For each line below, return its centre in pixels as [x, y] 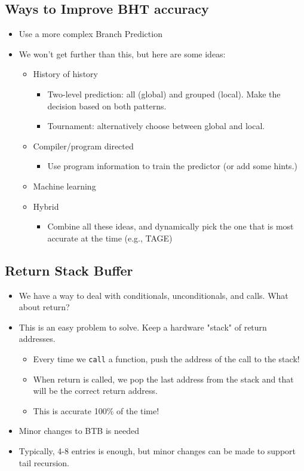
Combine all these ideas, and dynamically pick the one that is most [171, 226]
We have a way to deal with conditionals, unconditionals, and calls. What [153, 295]
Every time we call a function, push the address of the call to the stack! [166, 358]
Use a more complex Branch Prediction [90, 34]
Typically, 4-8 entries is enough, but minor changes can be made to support [157, 450]
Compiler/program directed [83, 146]
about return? [44, 307]
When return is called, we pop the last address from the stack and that [163, 379]
